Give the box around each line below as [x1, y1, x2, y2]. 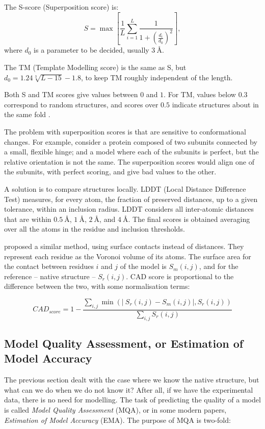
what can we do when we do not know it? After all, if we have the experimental [4, 384, 253, 395]
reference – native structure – [4, 270, 96, 281]
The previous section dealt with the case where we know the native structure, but [4, 374, 259, 385]
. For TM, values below [164, 89, 236, 100]
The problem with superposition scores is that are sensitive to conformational [4, 126, 246, 137]
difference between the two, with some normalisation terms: [4, 281, 190, 291]
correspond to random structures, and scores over [4, 99, 158, 109]
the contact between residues [4, 261, 94, 272]
